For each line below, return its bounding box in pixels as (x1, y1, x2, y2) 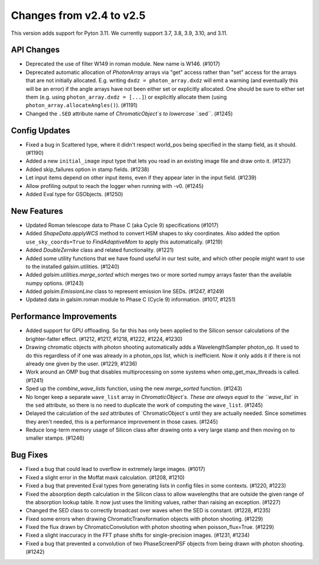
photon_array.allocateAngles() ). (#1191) (25, 102, 138, 109)
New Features (11, 206, 63, 216)
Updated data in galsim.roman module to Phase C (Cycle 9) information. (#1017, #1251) (25, 296, 236, 303)
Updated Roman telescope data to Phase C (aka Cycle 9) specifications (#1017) (25, 222, 219, 229)
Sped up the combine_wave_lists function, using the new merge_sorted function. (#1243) (25, 385, 242, 392)
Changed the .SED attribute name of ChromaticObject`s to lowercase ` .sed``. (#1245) (25, 110, 233, 117)
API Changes (11, 45, 60, 55)
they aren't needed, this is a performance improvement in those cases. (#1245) (25, 418, 218, 425)
